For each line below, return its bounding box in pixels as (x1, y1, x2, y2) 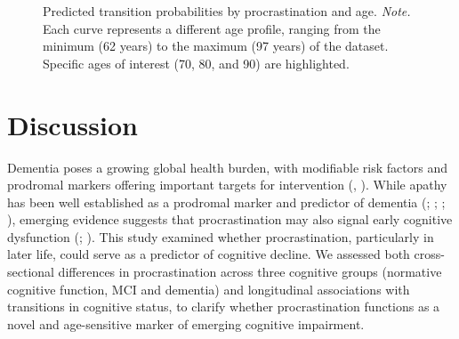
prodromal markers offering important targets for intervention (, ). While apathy (7, 175, 447, 194)
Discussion (7, 106, 138, 142)
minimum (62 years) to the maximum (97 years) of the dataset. (43, 36, 389, 55)
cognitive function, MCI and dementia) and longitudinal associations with (7, 279, 410, 298)
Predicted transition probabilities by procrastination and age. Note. (43, 2, 411, 20)
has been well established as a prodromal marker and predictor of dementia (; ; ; (7, 192, 446, 211)
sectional (7, 262, 54, 281)
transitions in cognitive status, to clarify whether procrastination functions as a (7, 297, 440, 316)
